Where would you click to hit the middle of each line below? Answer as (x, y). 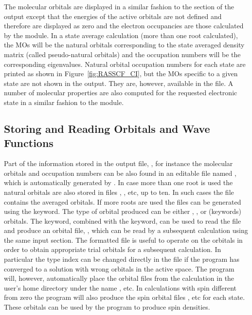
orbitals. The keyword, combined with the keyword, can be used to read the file (123, 220)
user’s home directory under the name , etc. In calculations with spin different (120, 287)
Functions (29, 143)
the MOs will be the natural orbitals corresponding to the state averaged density (124, 45)
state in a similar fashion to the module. (64, 102)
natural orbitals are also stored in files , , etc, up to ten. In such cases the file (119, 192)
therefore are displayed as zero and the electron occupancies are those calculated (124, 26)
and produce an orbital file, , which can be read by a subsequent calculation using (126, 230)
